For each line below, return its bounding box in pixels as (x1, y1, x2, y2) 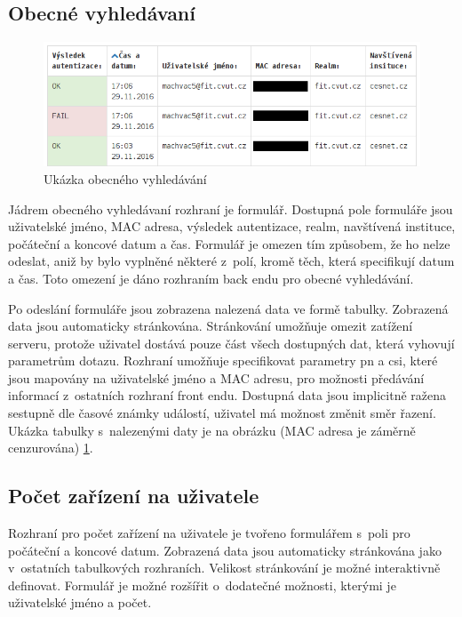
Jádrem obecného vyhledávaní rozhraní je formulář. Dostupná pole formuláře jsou (8, 199, 453, 218)
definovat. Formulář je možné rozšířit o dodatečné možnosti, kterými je (8, 575, 396, 594)
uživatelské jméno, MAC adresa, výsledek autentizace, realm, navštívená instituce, (8, 217, 456, 236)
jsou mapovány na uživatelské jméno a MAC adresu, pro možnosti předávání (8, 368, 425, 387)
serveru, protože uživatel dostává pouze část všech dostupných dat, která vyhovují (8, 333, 455, 352)
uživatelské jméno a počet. (8, 593, 152, 612)
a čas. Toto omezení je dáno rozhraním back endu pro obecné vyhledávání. (8, 268, 414, 287)
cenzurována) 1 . (8, 438, 93, 457)
